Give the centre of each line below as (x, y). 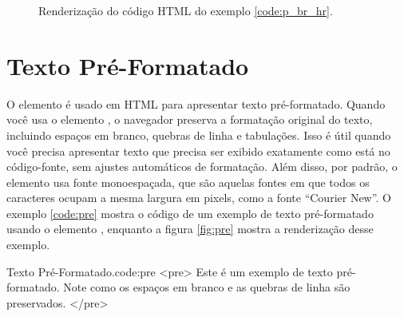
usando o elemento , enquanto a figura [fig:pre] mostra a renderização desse (190, 229)
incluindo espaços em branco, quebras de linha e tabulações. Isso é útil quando (199, 135)
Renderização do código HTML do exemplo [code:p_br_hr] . (186, 10)
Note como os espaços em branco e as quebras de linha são (207, 287)
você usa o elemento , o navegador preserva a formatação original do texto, (190, 119)
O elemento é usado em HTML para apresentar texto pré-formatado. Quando (196, 103)
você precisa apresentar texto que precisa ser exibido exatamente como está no (198, 151)
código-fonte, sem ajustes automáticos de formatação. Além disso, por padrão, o (202, 166)
